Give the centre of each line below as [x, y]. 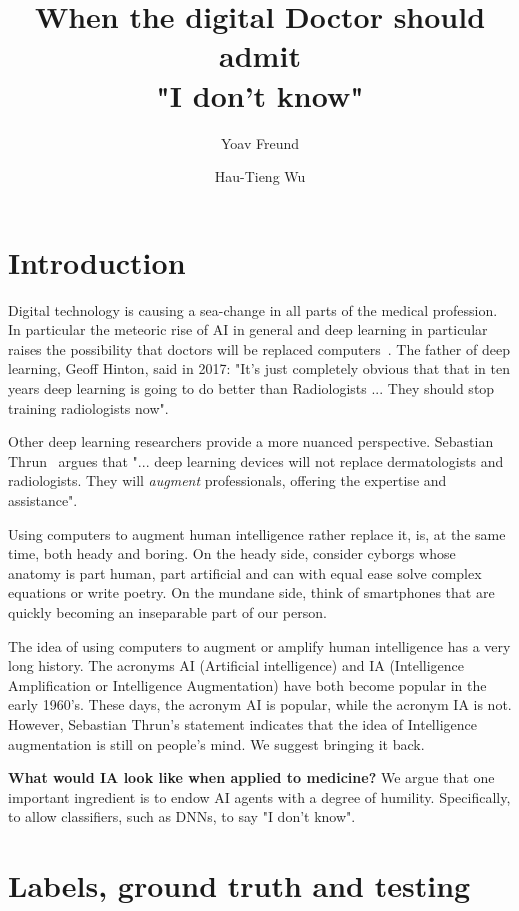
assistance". [43, 499]
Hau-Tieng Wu [260, 176]
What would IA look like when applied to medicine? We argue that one [251, 777]
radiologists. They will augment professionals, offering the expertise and [227, 480]
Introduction [97, 261]
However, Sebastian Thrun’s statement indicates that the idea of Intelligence [242, 723]
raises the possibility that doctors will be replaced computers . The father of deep [259, 348]
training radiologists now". [88, 407]
